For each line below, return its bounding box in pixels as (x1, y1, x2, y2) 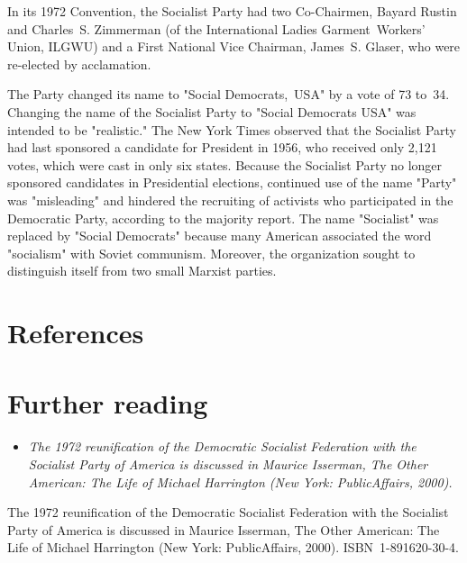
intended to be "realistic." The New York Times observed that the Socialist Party (7, 120, 456, 139)
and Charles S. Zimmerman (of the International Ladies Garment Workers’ (7, 19, 426, 38)
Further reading (7, 385, 208, 422)
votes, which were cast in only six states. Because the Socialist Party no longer (7, 155, 443, 174)
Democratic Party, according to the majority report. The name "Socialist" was (7, 208, 439, 227)
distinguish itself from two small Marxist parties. (7, 261, 277, 280)
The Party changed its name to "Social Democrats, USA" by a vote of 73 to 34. (7, 85, 450, 104)
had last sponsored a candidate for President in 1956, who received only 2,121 (7, 138, 437, 157)
